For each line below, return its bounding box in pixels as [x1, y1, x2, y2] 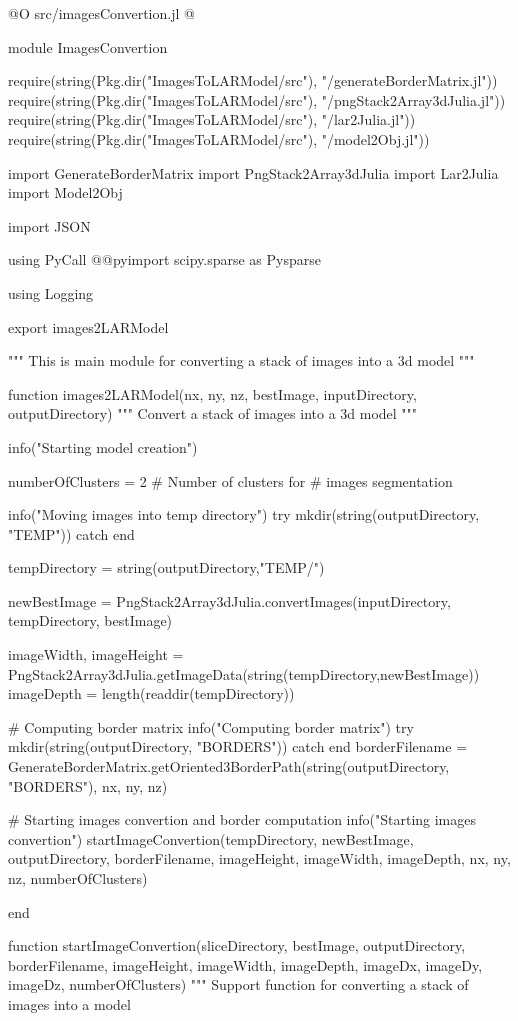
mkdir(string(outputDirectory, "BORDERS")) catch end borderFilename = [8, 736, 468, 757]
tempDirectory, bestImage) [8, 610, 173, 631]
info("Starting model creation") [8, 436, 198, 457]
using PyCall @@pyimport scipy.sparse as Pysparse [8, 249, 321, 270]
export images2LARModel [8, 316, 169, 337]
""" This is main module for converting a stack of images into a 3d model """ [8, 350, 475, 371]
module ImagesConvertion [8, 36, 168, 57]
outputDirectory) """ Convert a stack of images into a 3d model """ [8, 403, 418, 424]
